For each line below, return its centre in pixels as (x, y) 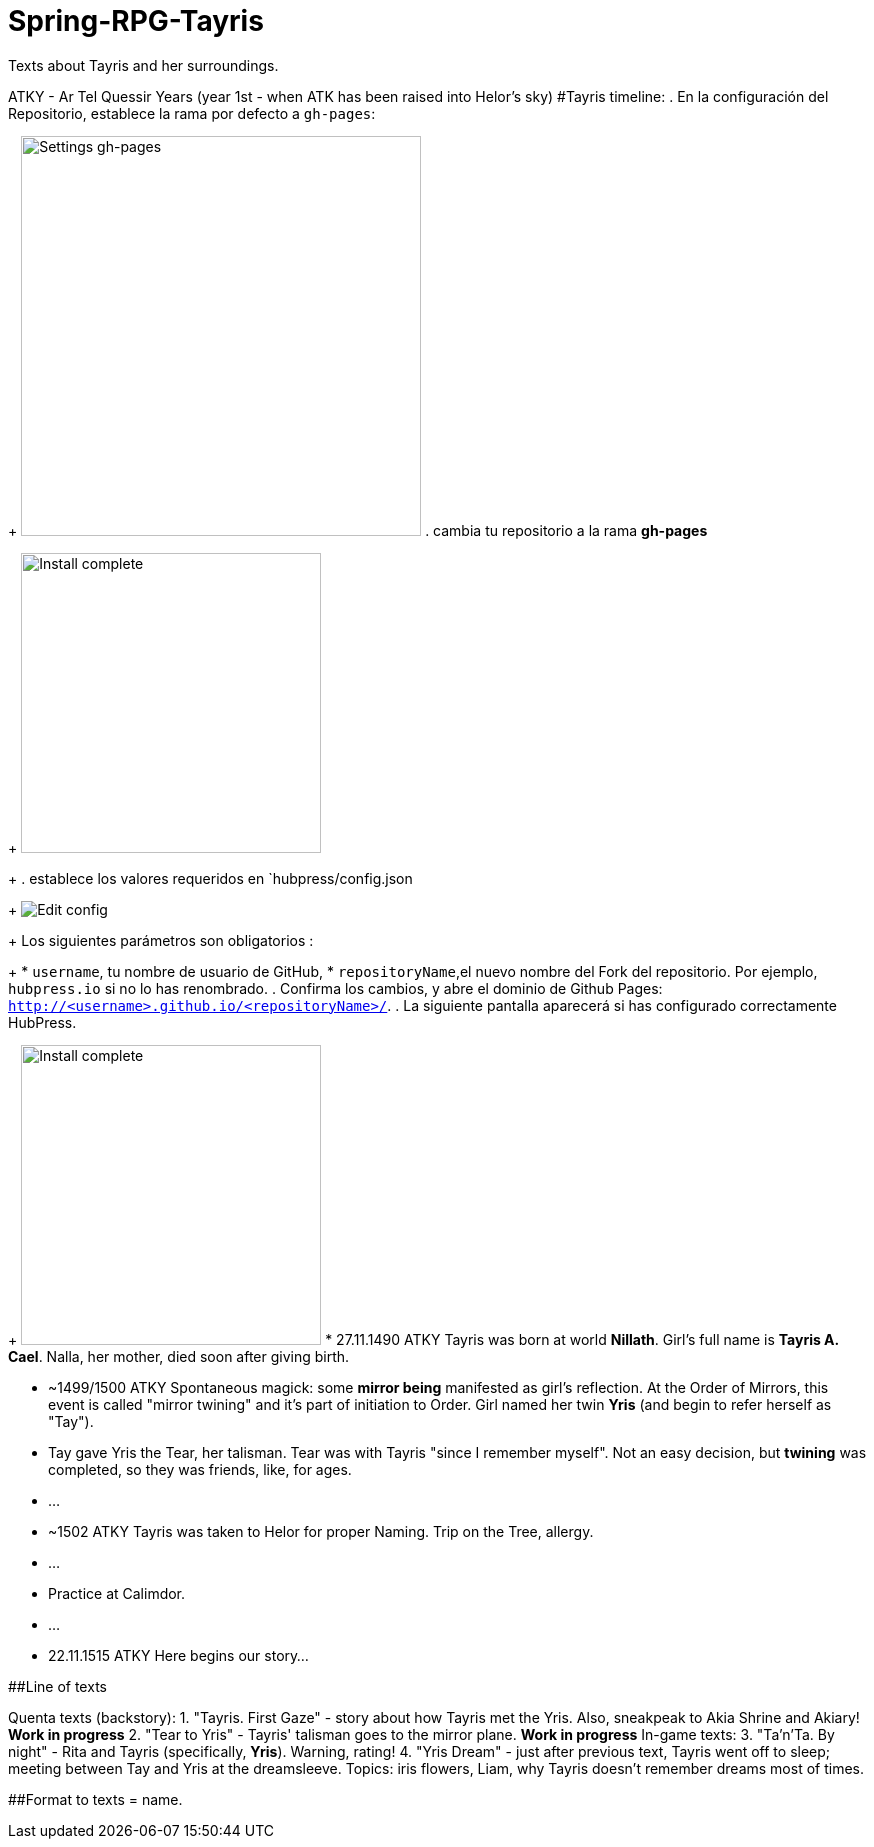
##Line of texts (57, 1686)
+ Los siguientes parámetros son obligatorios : (161, 940)
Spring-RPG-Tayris (136, 21)
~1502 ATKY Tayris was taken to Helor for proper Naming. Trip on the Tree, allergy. (321, 1531)
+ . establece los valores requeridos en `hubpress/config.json (210, 878)
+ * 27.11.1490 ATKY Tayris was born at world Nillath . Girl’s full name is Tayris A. (423, 1339)
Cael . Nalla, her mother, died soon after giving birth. (179, 1356)
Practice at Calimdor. (117, 1593)
